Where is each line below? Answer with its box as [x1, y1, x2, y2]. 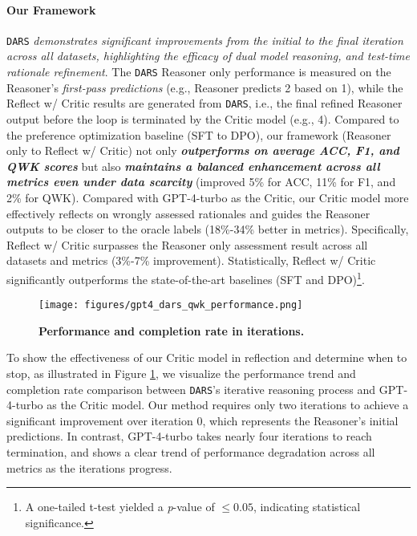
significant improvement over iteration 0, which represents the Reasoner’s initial [6, 412, 399, 428]
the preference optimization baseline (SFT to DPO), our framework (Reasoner [6, 126, 391, 143]
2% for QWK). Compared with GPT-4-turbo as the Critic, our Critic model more [6, 189, 409, 205]
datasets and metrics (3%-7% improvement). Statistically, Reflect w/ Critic [6, 252, 376, 269]
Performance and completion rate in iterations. [38, 322, 305, 339]
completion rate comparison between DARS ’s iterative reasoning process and [6, 380, 376, 397]
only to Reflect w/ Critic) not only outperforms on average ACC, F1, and [6, 142, 399, 159]
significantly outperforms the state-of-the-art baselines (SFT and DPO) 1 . [6, 268, 365, 287]
